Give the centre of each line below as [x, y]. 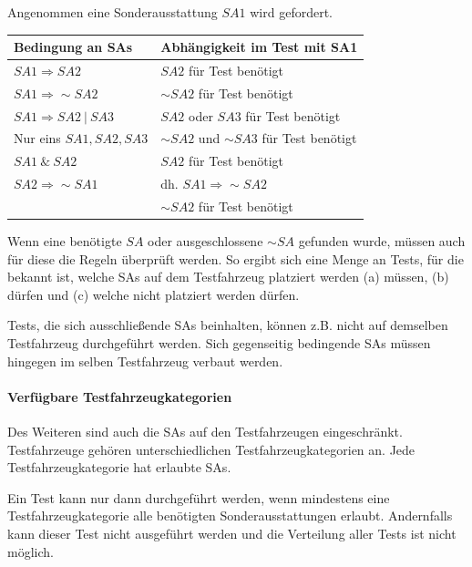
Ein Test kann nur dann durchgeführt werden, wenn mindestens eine [199, 497]
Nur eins [37, 138]
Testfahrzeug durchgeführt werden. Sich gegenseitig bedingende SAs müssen [219, 343]
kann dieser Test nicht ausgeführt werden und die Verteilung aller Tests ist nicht [232, 534]
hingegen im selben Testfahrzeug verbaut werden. [145, 361]
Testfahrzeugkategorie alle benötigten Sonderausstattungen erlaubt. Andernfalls [230, 515]
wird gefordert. [291, 12]
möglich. [31, 551]
